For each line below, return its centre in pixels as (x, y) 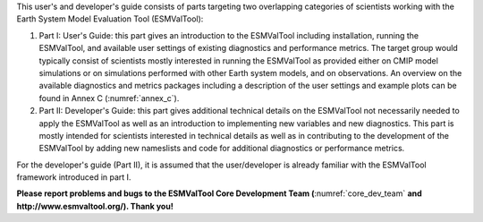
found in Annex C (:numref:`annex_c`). (109, 98)
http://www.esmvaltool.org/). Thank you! (95, 206)
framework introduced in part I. (74, 177)
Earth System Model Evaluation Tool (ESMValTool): (110, 19)
